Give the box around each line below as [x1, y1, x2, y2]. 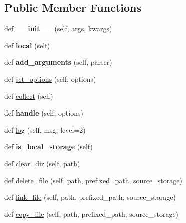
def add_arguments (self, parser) [4, 57, 112, 67]
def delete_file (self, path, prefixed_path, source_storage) [4, 175, 182, 185]
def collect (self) [4, 90, 53, 101]
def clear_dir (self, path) [4, 158, 80, 168]
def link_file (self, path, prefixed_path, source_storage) [4, 192, 176, 202]
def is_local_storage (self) [4, 141, 93, 152]
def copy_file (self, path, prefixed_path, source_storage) [4, 208, 179, 219]
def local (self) [4, 40, 50, 50]
